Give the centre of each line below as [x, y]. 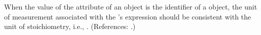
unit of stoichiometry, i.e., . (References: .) [70, 26]
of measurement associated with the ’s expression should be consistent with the [128, 16]
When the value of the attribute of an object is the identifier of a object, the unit [131, 6]
